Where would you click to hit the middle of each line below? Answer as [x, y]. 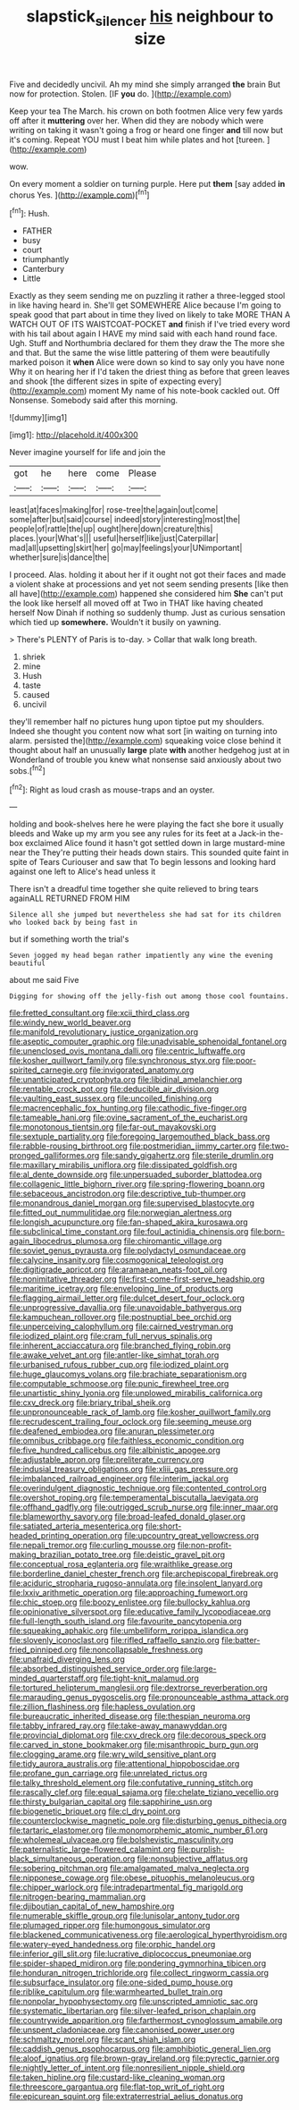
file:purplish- [201, 1850]
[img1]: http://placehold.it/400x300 [74, 435]
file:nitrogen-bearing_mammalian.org [78, 1897]
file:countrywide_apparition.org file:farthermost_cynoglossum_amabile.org [146, 2021]
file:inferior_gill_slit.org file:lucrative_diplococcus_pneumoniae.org [130, 1954]
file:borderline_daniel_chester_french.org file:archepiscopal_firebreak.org [144, 1574]
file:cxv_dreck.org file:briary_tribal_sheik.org [90, 1402]
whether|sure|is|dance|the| [59, 557]
